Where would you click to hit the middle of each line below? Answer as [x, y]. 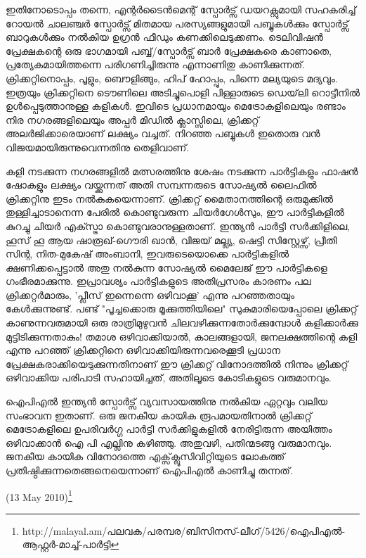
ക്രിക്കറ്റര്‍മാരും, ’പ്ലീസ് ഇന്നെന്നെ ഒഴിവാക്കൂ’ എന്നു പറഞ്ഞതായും [150, 294]
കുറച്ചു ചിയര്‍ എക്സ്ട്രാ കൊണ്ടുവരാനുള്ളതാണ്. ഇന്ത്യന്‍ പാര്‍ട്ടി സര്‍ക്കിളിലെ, [178, 226]
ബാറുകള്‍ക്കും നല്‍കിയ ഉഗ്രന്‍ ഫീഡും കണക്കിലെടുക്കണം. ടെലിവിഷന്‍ [164, 37]
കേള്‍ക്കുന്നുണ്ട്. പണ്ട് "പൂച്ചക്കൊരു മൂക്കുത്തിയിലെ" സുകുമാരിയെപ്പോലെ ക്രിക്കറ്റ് [182, 309]
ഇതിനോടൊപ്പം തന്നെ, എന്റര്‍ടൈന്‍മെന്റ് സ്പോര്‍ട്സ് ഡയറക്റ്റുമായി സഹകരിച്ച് [181, 9]
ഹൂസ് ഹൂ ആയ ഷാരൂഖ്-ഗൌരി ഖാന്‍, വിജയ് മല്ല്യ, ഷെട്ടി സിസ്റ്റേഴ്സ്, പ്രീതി [171, 240]
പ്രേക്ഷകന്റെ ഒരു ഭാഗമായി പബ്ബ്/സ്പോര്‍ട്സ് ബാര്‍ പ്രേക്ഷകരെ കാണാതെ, [169, 50]
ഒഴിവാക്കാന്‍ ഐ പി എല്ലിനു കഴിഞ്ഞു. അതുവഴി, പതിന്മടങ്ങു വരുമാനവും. [169, 442]
